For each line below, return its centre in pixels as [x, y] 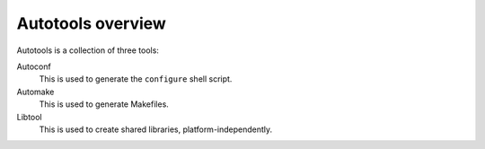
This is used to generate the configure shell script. [136, 79]
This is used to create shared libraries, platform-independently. [156, 129]
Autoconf [34, 66]
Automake [35, 92]
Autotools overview [91, 23]
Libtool [29, 117]
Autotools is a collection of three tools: [88, 50]
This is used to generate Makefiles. [104, 104]
